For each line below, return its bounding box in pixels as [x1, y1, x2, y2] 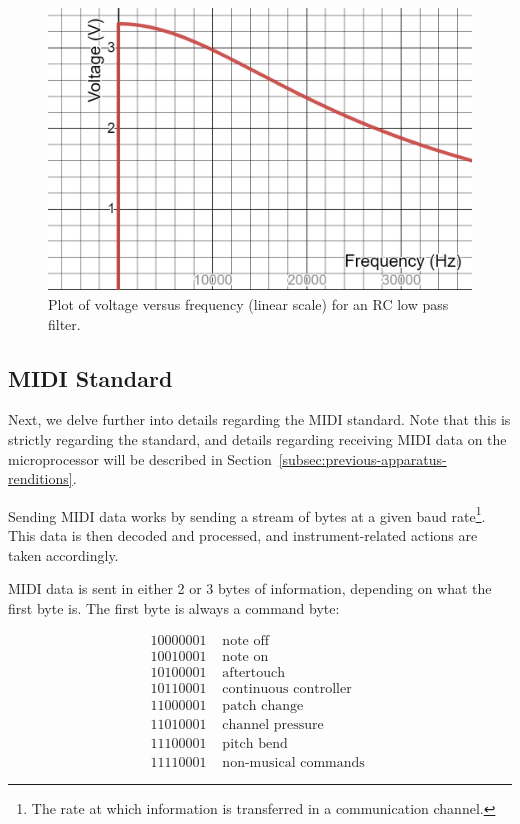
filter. [48, 313, 81, 334]
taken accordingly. [8, 544, 119, 565]
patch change [222, 698, 304, 713]
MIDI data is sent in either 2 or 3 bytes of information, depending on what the [8, 578, 492, 599]
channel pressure [222, 717, 324, 732]
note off [222, 634, 270, 649]
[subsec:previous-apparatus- [278, 448, 447, 469]
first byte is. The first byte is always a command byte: [8, 597, 340, 618]
